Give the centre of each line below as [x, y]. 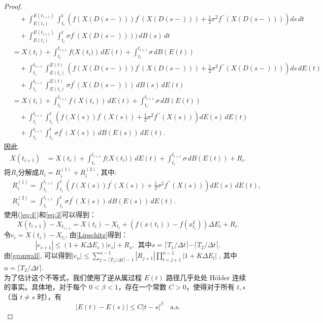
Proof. [13, 6]
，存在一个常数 [142, 287]
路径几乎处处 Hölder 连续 [206, 277]
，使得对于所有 [210, 287]
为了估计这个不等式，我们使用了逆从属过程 [73, 277]
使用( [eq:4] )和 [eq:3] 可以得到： [50, 214]
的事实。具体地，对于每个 [45, 287]
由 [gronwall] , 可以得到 [38, 255]
